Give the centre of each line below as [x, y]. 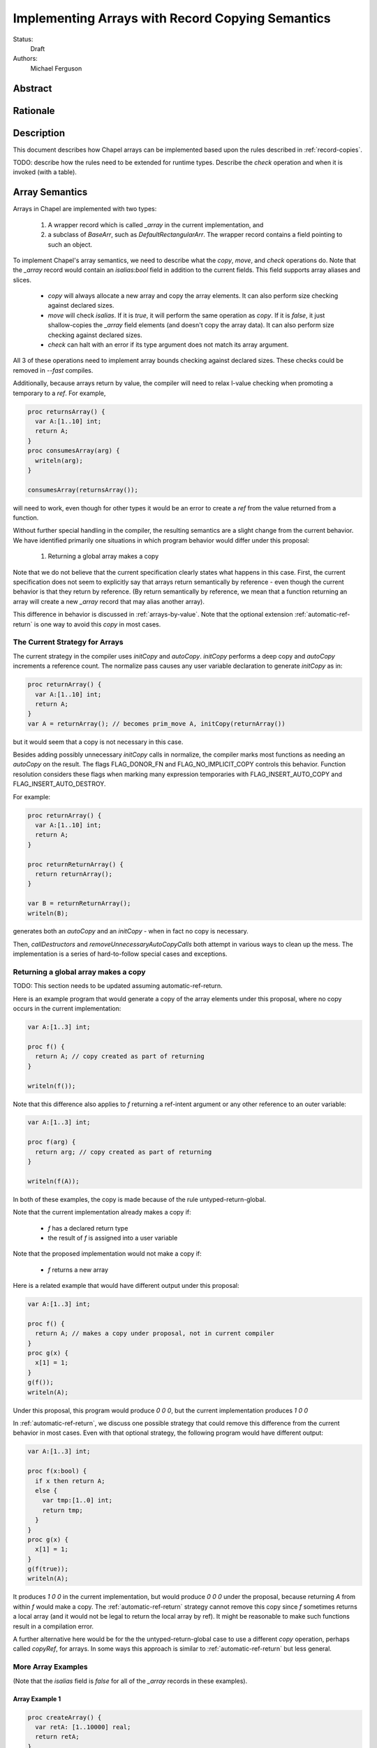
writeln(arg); [59, 460]
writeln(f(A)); [53, 1181]
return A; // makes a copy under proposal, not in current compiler [155, 1333]
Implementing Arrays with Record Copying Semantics [172, 18]
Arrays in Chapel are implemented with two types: [85, 209]
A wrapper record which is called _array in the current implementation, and [156, 224]
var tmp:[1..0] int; [77, 1500]
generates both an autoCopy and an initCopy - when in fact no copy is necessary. [131, 931]
